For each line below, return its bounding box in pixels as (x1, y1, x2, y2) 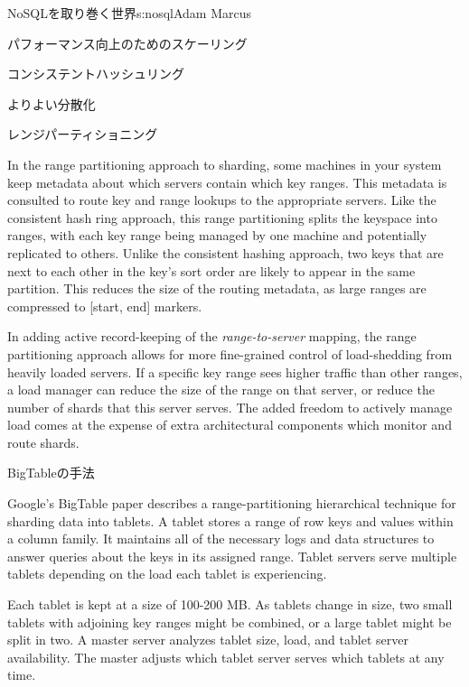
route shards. (7, 432, 80, 451)
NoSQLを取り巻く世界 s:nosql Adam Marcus (7, 4, 251, 22)
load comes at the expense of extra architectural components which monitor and (7, 415, 452, 434)
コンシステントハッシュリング (7, 64, 184, 83)
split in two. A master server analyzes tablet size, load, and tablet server (7, 630, 408, 649)
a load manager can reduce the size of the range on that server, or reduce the (7, 380, 435, 399)
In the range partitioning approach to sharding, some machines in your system (7, 154, 442, 173)
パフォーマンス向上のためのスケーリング (7, 33, 248, 52)
